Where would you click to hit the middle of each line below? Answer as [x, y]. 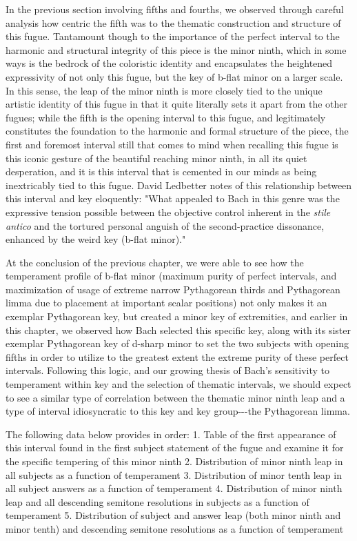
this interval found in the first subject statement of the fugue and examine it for [175, 447]
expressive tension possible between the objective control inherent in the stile [168, 212]
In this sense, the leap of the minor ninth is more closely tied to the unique [164, 90]
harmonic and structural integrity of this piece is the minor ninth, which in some [176, 49]
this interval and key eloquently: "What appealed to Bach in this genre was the [173, 198]
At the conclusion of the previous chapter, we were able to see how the [155, 262]
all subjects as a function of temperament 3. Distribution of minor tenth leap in [174, 474]
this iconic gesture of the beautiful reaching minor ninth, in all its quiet [156, 158]
